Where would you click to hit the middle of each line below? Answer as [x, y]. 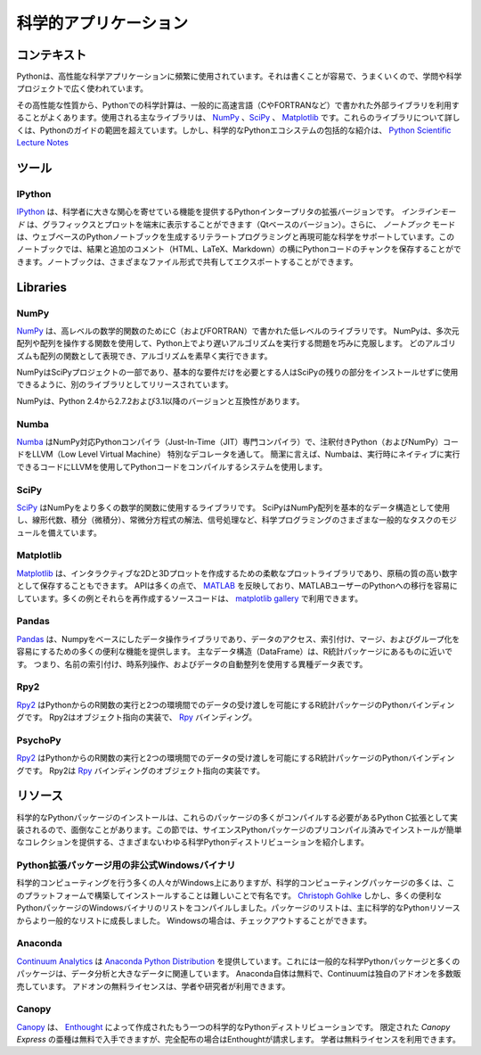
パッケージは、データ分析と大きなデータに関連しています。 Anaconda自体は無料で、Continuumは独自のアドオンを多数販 [239, 974]
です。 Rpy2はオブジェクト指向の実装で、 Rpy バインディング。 [140, 717]
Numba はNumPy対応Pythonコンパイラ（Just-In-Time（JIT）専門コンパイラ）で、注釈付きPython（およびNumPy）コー [237, 441]
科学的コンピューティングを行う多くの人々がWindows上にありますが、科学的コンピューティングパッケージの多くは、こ [236, 883]
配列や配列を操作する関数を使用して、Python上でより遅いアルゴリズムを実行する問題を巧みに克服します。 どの [221, 343]
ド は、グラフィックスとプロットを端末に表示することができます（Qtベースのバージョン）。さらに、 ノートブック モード [236, 224]
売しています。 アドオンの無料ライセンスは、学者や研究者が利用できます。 [153, 986]
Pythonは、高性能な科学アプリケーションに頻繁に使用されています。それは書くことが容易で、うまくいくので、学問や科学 [239, 77]
